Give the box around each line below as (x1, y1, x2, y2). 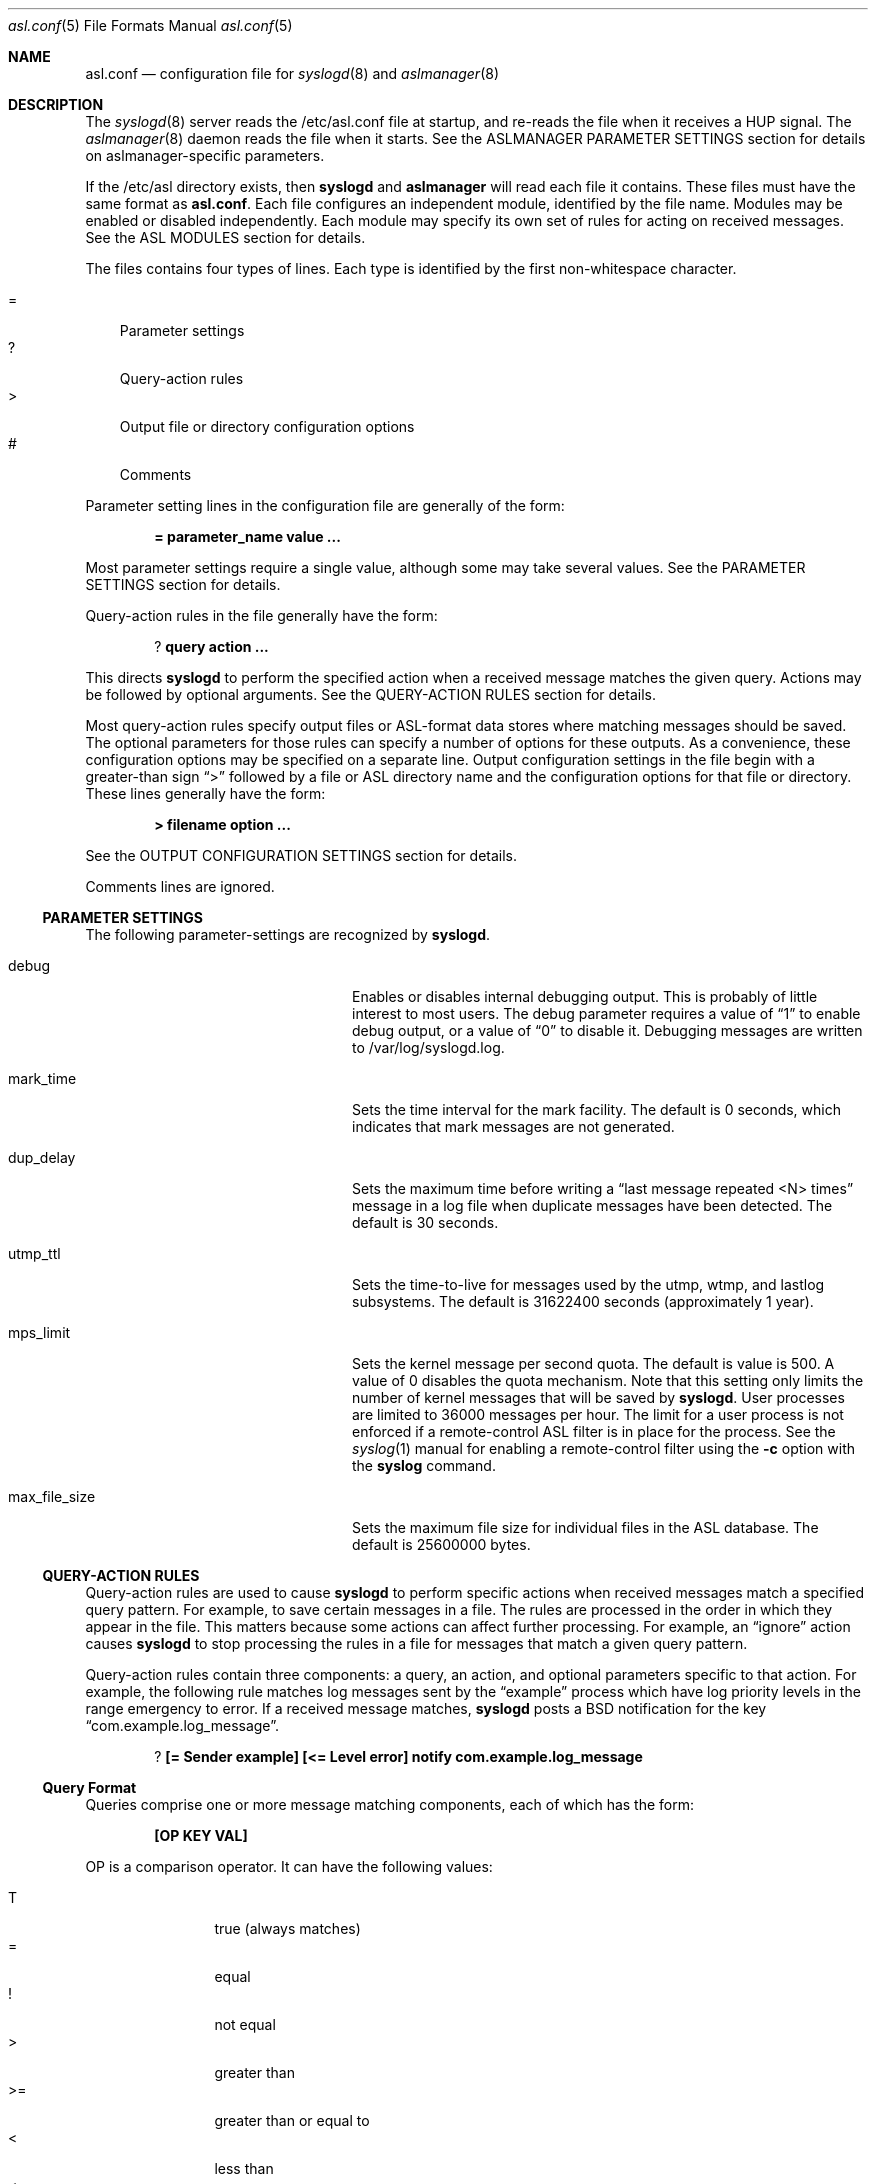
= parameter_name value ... (154, 528, 341, 545)
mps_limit (8, 1324, 71, 1341)
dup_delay (8, 1149, 76, 1166)
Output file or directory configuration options (119, 418, 415, 435)
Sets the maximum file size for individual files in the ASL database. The (352, 1519, 819, 1536)
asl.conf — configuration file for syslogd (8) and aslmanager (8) (85, 65, 499, 82)
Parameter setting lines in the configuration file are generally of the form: (85, 497, 565, 514)
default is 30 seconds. (352, 1214, 499, 1231)
